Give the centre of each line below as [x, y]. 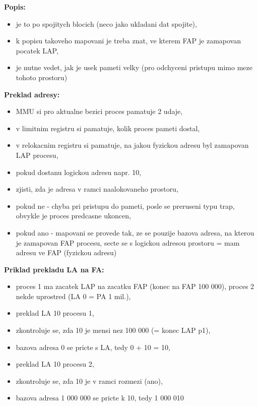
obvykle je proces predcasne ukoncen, [73, 216]
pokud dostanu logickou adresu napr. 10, [79, 172]
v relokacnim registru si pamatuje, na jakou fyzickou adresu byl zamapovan [132, 145]
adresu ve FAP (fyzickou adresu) [66, 252]
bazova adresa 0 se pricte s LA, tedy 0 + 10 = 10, [93, 347]
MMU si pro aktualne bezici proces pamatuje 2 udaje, [99, 111]
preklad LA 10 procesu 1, [55, 313]
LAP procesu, [37, 155]
